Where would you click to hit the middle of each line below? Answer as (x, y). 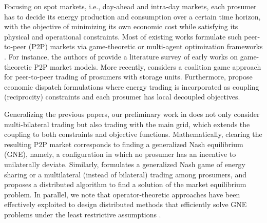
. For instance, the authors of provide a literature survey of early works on (121, 56)
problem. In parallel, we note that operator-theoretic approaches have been (122, 194)
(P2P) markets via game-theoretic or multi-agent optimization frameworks (146, 46)
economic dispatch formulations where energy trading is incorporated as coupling (132, 86)
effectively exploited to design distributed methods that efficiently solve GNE (126, 204)
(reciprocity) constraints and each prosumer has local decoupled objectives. (122, 97)
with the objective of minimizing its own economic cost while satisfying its (121, 26)
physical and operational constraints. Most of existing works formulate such (123, 36)
